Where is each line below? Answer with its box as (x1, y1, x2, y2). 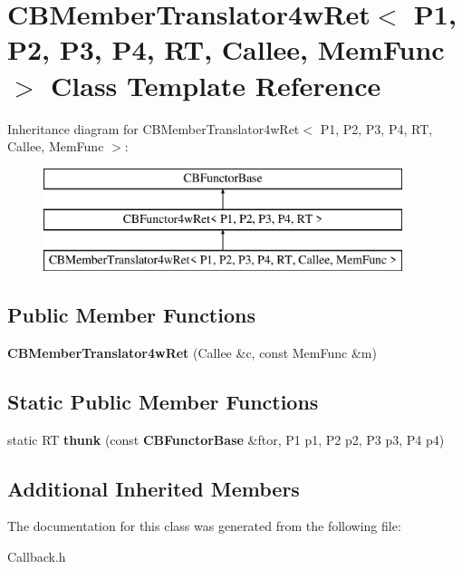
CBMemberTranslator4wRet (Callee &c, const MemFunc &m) (7, 342, 377, 362)
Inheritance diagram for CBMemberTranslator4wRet (7, 119, 300, 138)
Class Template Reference (51, 66, 381, 103)
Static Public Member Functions (7, 387, 319, 415)
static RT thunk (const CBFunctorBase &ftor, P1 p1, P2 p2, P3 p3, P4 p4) (7, 429, 445, 448)
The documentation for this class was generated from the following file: (7, 516, 401, 535)
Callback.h (7, 547, 66, 566)
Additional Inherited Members (7, 474, 300, 502)
